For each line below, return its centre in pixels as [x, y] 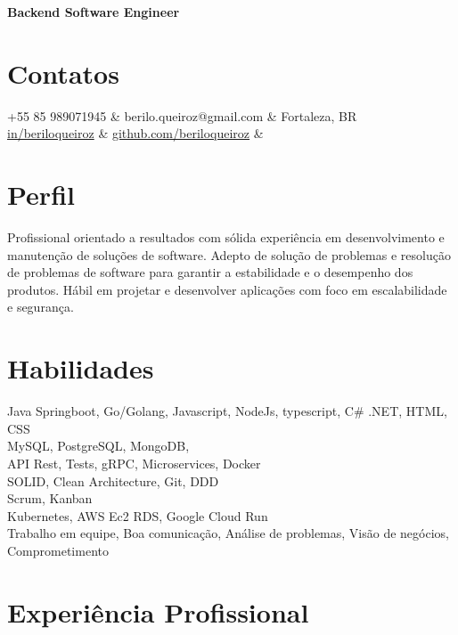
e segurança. [41, 307]
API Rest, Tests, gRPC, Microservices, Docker [134, 463]
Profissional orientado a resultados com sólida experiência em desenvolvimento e [226, 237]
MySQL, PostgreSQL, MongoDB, [98, 446]
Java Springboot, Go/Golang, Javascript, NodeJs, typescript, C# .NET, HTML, [227, 411]
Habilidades [81, 368]
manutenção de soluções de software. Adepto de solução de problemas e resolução [229, 254]
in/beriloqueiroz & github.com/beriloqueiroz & [135, 133]
